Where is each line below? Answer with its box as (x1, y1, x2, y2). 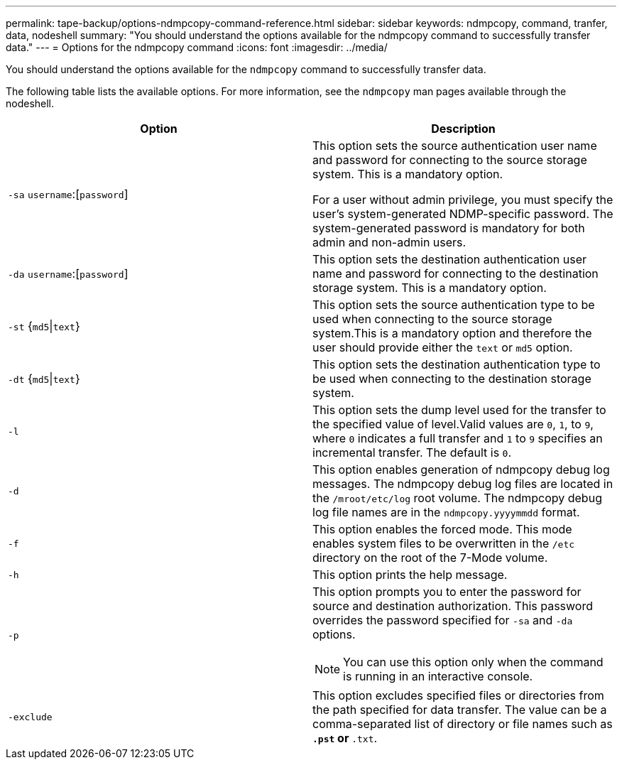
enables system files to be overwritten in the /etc (312, 536, 575, 550)
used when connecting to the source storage (312, 312, 552, 326)
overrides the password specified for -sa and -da (312, 613, 573, 627)
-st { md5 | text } (8, 319, 80, 333)
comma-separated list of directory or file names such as (312, 717, 613, 731)
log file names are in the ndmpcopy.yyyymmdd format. (312, 505, 580, 519)
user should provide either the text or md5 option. (312, 340, 573, 354)
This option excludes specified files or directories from (312, 688, 604, 702)
